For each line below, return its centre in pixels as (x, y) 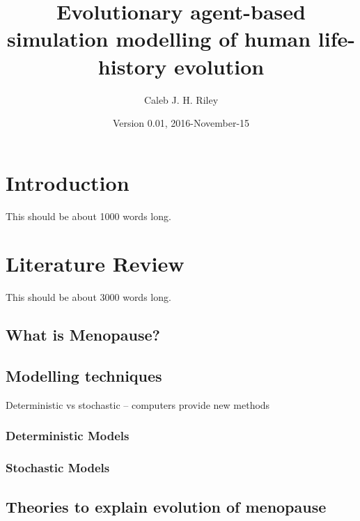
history (132, 66)
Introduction (68, 182)
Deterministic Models (68, 436)
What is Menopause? (83, 335)
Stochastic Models (58, 468)
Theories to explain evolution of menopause (166, 506)
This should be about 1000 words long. (88, 216)
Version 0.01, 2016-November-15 (181, 123)
